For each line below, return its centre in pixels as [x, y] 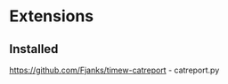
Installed [34, 49]
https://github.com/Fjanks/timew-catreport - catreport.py [114, 70]
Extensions [52, 16]
